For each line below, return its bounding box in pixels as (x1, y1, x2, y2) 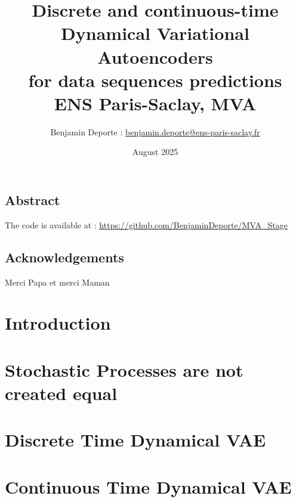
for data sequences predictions (28, 67, 282, 92)
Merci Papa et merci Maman (5, 275, 110, 288)
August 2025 (132, 145, 178, 158)
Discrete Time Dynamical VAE (5, 427, 266, 452)
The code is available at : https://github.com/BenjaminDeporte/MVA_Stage (5, 218, 288, 231)
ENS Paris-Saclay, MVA (54, 91, 257, 115)
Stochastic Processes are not (5, 357, 243, 382)
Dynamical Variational (61, 21, 249, 45)
